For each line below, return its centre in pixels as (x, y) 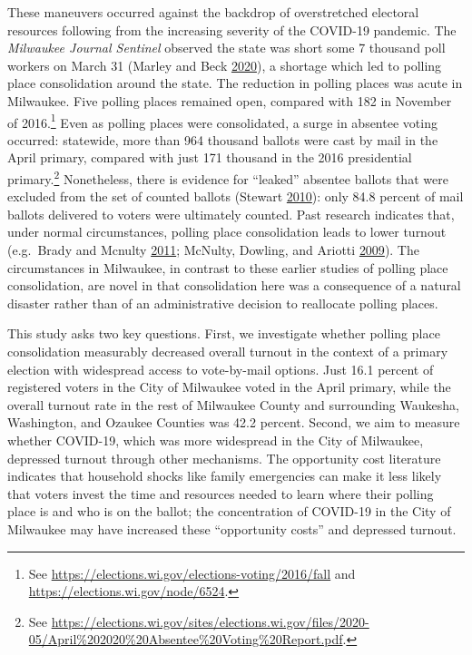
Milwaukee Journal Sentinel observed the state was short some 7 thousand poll (226, 48)
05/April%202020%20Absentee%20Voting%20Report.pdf (186, 639)
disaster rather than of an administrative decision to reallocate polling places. (223, 303)
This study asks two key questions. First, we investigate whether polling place (224, 333)
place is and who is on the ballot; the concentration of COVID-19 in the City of (229, 511)
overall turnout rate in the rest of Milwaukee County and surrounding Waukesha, (233, 404)
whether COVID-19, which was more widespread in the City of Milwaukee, (216, 440)
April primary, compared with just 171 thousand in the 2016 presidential (210, 157)
